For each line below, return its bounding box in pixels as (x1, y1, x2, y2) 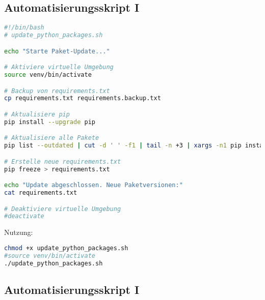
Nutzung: (4, 227, 33, 237)
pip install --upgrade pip (4, 118, 95, 126)
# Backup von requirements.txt (4, 87, 110, 95)
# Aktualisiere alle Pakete (4, 134, 99, 142)
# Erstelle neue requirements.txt (4, 158, 121, 165)
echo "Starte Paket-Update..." (4, 47, 110, 55)
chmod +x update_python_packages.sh (4, 244, 128, 252)
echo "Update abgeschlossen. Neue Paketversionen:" (4, 182, 183, 189)
